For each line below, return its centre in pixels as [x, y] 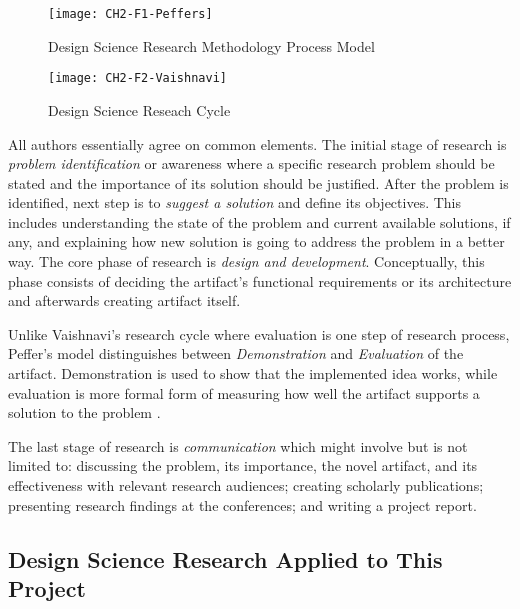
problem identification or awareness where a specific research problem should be [251, 163]
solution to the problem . [84, 412]
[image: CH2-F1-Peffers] [130, 14]
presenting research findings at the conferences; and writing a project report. [242, 504]
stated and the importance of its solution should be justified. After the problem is [258, 182]
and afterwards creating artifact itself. [124, 300]
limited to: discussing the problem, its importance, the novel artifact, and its [243, 465]
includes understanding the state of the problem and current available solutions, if [259, 221]
